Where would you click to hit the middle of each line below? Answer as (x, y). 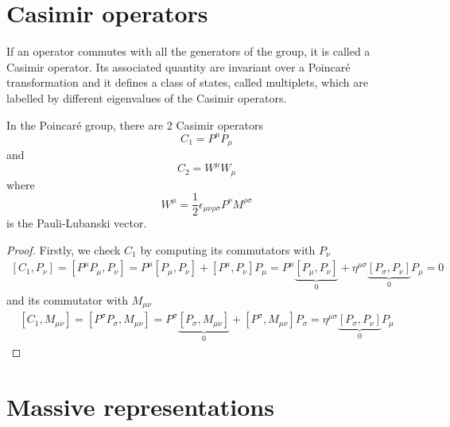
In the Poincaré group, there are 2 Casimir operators (135, 124)
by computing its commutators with (228, 249)
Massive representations (140, 406)
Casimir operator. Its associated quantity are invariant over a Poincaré (178, 66)
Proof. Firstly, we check (64, 249)
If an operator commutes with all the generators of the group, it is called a (188, 51)
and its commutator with (67, 299)
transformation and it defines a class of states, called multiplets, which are (187, 82)
